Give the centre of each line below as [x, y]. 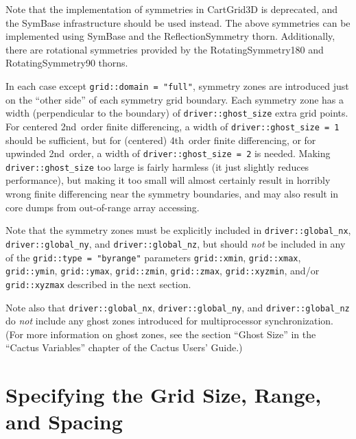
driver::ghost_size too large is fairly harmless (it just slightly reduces [157, 166]
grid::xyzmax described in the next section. [98, 284]
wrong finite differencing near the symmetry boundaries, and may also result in [172, 194]
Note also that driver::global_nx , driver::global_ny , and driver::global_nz [178, 307]
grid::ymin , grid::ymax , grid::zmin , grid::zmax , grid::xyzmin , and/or [163, 271]
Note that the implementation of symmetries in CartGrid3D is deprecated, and [172, 9]
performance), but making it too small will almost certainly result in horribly [168, 180]
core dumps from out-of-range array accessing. [103, 207]
